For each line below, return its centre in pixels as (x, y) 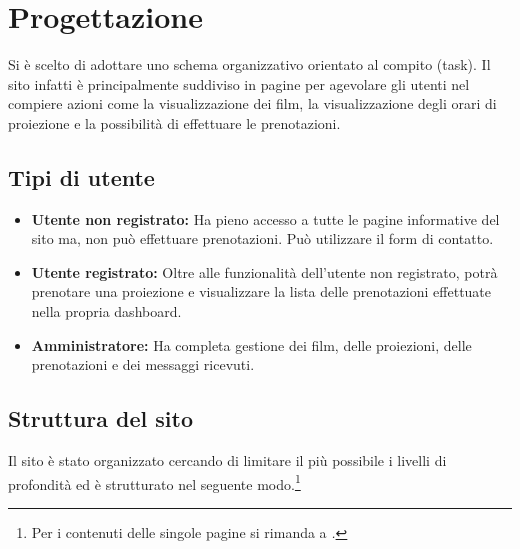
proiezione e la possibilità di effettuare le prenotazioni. (174, 122)
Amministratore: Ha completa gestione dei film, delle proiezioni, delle (251, 344)
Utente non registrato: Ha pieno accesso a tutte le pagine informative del (265, 218)
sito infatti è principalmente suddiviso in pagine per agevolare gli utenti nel (239, 83)
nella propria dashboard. (106, 311)
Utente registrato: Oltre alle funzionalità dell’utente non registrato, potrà (264, 271)
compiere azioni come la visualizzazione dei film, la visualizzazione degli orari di (252, 103)
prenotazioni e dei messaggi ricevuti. (143, 364)
